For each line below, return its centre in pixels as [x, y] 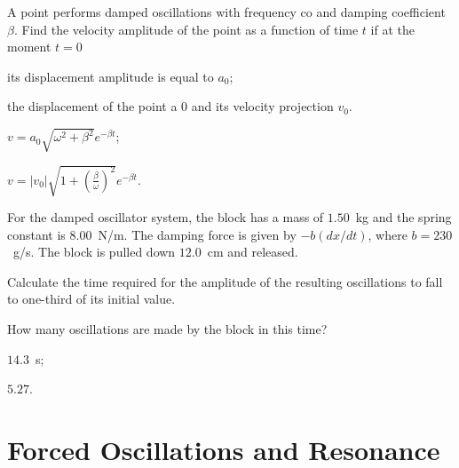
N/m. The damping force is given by [197, 234]
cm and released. [253, 252]
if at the [392, 29]
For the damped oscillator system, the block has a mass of [166, 217]
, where [388, 234]
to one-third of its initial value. [91, 299]
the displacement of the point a [92, 106]
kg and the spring [404, 217]
